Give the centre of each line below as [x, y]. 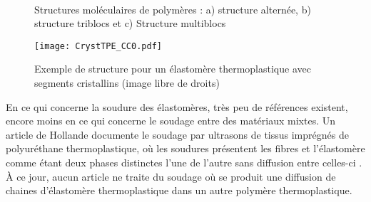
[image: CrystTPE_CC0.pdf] [98, 46]
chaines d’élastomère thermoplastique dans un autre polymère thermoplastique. [179, 190]
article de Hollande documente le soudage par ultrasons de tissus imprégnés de [177, 134]
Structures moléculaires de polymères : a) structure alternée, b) [173, 9]
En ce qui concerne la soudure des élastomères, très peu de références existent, [177, 106]
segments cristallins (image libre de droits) [127, 83]
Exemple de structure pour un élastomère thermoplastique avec [173, 69]
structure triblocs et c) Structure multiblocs [130, 23]
